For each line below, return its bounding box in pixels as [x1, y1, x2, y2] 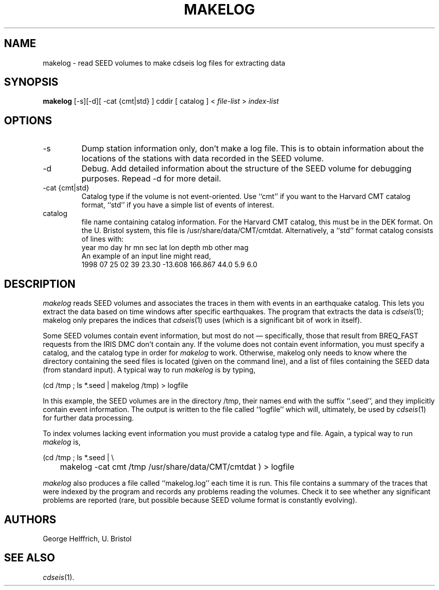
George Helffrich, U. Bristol [43, 534, 132, 543]
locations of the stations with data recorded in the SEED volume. [81, 153, 324, 164]
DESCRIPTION [4, 277, 76, 290]
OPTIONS [4, 114, 52, 127]
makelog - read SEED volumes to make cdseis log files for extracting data [43, 58, 286, 67]
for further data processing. [43, 414, 134, 423]
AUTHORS [4, 513, 57, 526]
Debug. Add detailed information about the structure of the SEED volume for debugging [81, 163, 412, 174]
